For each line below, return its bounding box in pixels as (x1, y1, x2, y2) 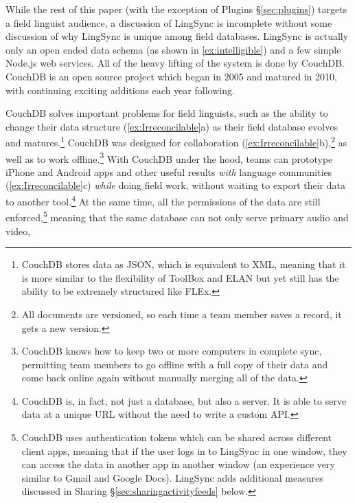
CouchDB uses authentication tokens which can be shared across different (21, 430, 332, 445)
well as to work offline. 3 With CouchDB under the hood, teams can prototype (5, 149, 333, 166)
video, (5, 223, 31, 238)
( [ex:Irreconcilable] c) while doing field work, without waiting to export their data (5, 178, 345, 192)
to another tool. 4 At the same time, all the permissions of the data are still (5, 192, 321, 208)
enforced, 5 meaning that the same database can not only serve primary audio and (5, 208, 349, 224)
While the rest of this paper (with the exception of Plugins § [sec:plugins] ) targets (5, 2, 347, 16)
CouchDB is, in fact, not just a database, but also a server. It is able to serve (21, 393, 347, 407)
